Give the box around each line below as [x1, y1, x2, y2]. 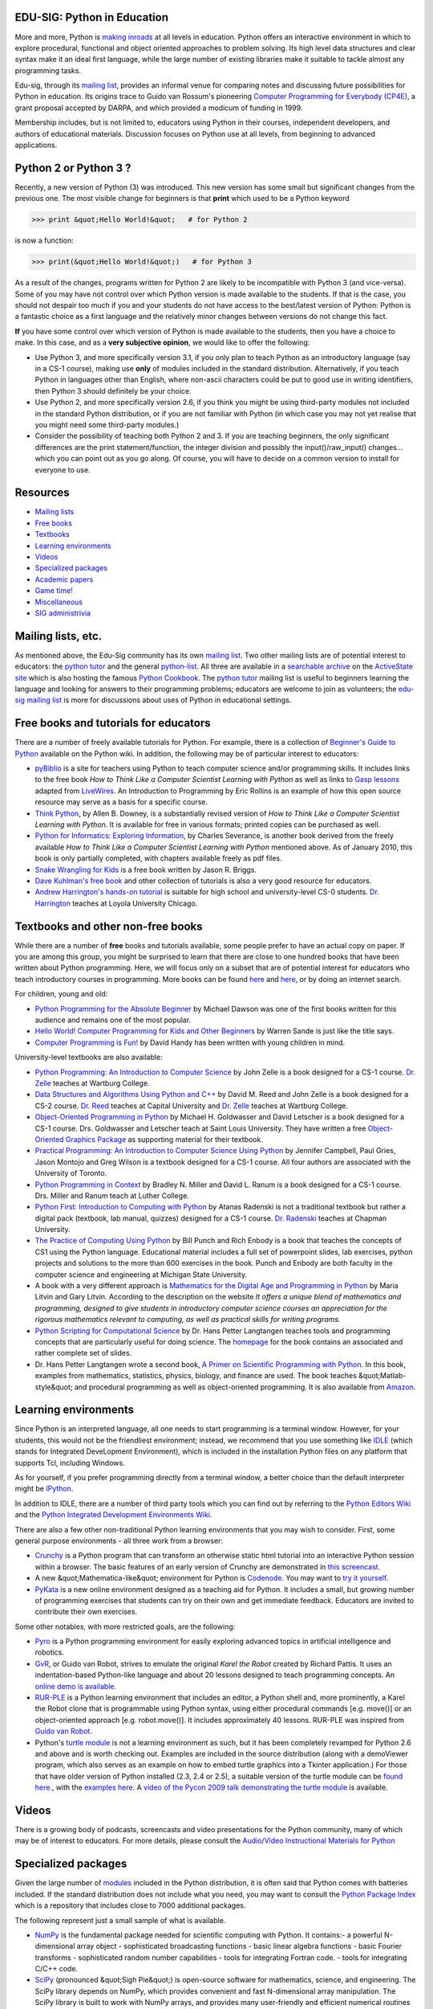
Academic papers [34, 575, 94, 584]
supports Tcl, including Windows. [14, 1458, 125, 1467]
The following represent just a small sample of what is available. [14, 1915, 226, 1925]
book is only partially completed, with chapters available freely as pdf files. [34, 853, 282, 863]
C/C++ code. [34, 1964, 79, 1974]
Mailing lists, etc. [14, 629, 103, 643]
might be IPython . [14, 1483, 74, 1494]
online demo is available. [34, 1681, 116, 1691]
